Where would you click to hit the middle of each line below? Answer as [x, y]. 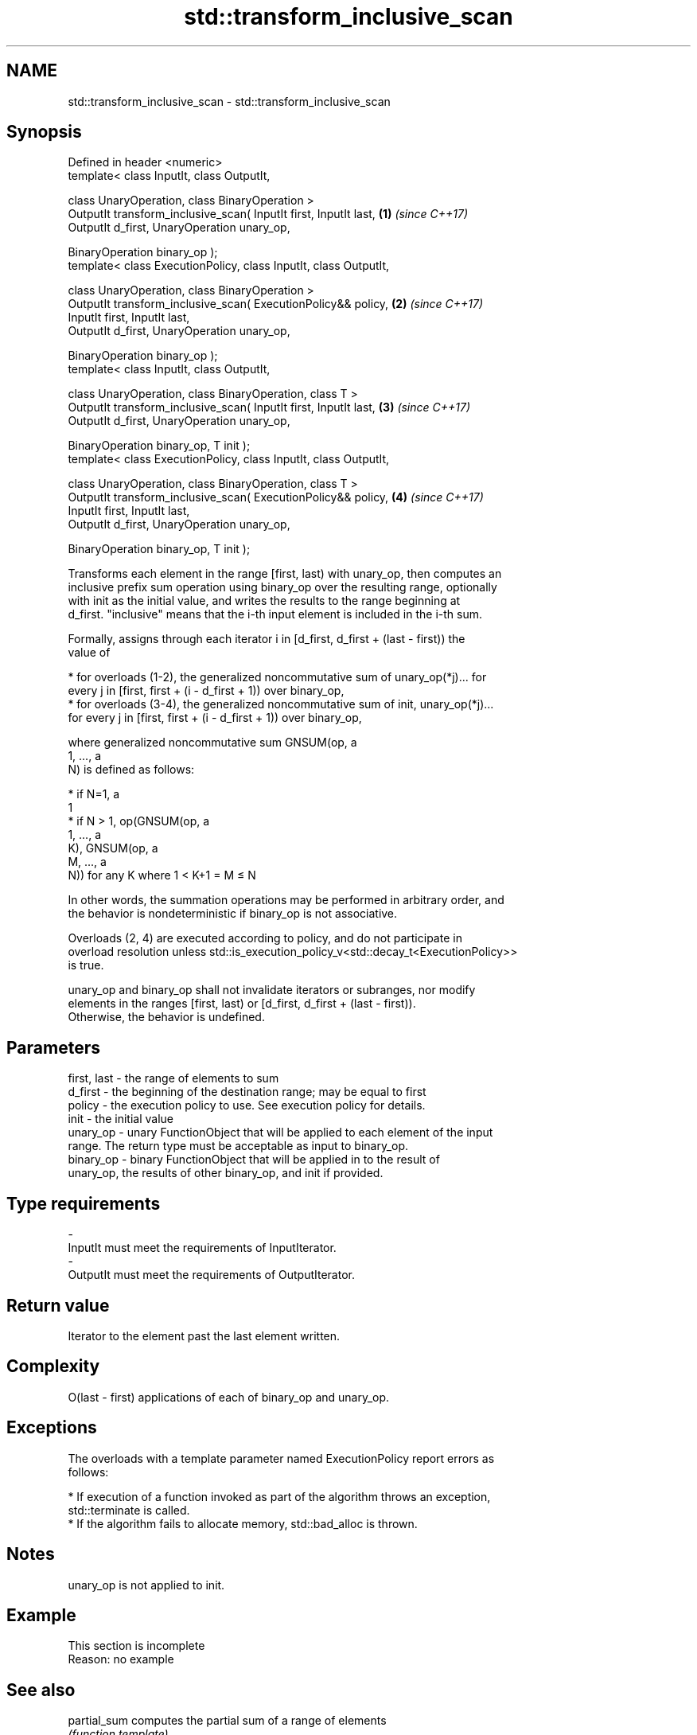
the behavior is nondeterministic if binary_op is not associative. [233, 914]
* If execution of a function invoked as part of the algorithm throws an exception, [279, 1496]
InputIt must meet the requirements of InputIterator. [202, 1248]
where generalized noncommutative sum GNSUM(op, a [212, 743]
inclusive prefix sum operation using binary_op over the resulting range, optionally [282, 587]
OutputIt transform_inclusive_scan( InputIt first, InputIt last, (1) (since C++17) [268, 214]
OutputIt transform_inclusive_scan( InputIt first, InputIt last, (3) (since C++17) [269, 407]
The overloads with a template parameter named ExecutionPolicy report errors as [281, 1458]
